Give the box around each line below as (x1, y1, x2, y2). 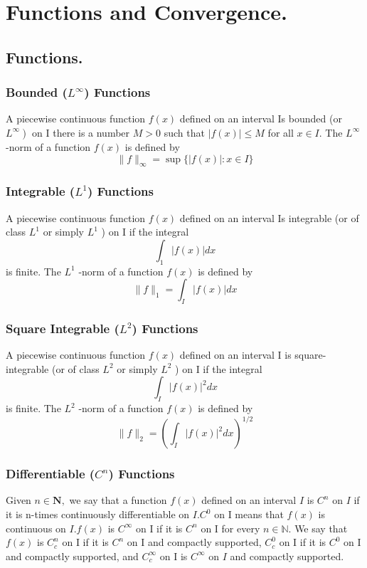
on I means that (214, 507, 284, 522)
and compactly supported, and (6, 548, 139, 563)
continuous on (6, 520, 66, 535)
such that (164, 125, 205, 140)
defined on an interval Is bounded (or (179, 111, 342, 126)
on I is (159, 548, 188, 563)
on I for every (201, 520, 260, 535)
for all (267, 125, 294, 140)
